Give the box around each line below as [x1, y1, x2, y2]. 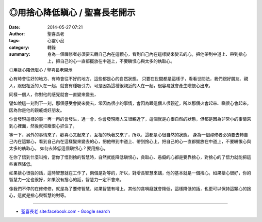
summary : [9, 51, 31, 57]
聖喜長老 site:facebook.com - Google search [21, 208, 110, 214]
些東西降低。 [9, 161, 35, 167]
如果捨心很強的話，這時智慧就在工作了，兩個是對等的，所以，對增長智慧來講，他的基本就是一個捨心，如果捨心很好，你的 [9, 170, 251, 175]
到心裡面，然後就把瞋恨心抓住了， [9, 123, 77, 128]
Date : [9, 24, 20, 30]
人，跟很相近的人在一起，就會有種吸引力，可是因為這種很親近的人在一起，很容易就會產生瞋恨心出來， [9, 82, 213, 88]
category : [9, 44, 30, 50]
